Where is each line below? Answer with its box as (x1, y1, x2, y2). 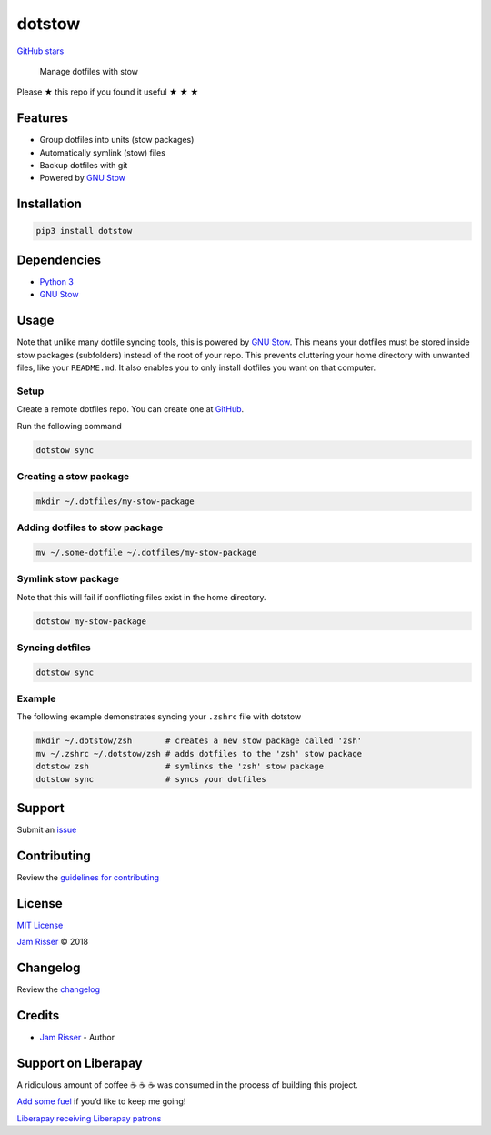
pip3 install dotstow (35, 226, 133, 236)
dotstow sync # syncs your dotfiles (35, 774, 267, 784)
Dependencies (16, 252, 102, 267)
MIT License (16, 919, 64, 930)
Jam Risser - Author (39, 1032, 115, 1043)
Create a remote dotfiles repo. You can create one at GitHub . (16, 404, 245, 415)
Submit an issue (16, 824, 77, 836)
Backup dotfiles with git (39, 160, 128, 171)
